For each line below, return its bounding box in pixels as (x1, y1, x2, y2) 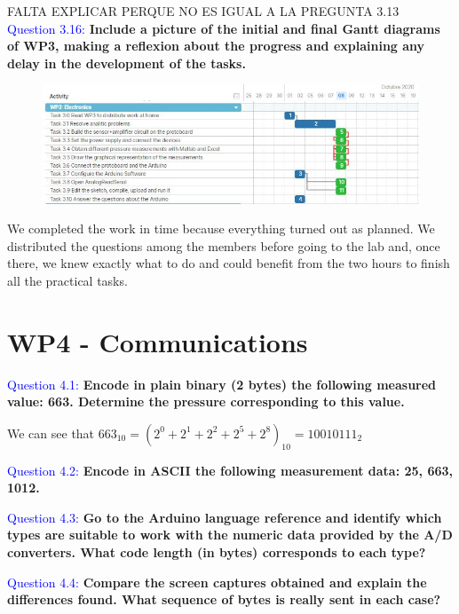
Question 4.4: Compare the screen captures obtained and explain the (7, 572, 427, 591)
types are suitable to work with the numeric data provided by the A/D (7, 525, 453, 544)
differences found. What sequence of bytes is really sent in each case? (7, 590, 441, 609)
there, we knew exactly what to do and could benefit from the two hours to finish (7, 254, 450, 272)
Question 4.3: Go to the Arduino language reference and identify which (7, 508, 442, 526)
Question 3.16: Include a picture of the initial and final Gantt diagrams (7, 19, 440, 37)
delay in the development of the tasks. (7, 53, 246, 72)
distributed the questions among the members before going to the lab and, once (7, 236, 440, 255)
